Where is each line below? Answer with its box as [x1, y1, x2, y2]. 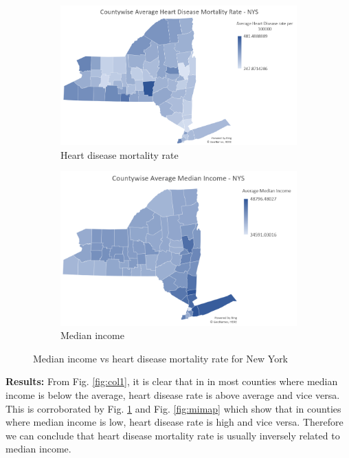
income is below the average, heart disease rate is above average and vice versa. [5, 388, 340, 402]
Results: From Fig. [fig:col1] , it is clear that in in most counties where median [5, 374, 338, 389]
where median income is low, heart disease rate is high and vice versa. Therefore [5, 415, 344, 429]
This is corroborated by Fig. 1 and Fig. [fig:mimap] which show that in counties [5, 401, 341, 415]
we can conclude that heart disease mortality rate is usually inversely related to [5, 428, 340, 442]
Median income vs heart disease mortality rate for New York [33, 351, 289, 365]
